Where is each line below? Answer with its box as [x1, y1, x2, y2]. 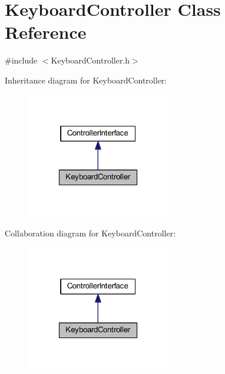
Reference [5, 20, 87, 44]
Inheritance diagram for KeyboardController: [5, 74, 167, 86]
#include [5, 54, 38, 66]
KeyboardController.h [51, 54, 130, 66]
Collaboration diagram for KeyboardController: [5, 226, 176, 239]
